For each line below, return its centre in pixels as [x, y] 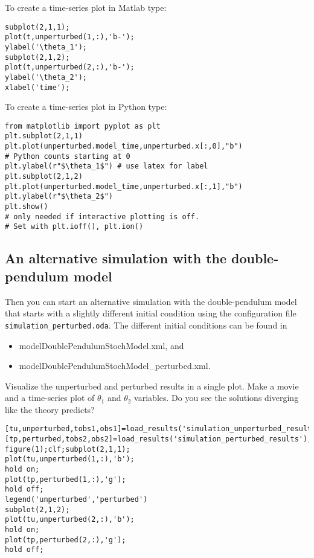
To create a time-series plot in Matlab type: [86, 7]
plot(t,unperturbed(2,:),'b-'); [70, 67]
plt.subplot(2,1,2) [44, 177]
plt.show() [27, 207]
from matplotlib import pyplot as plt [83, 126]
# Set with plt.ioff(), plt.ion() [74, 227]
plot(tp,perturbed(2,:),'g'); [66, 540]
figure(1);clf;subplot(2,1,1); [68, 449]
